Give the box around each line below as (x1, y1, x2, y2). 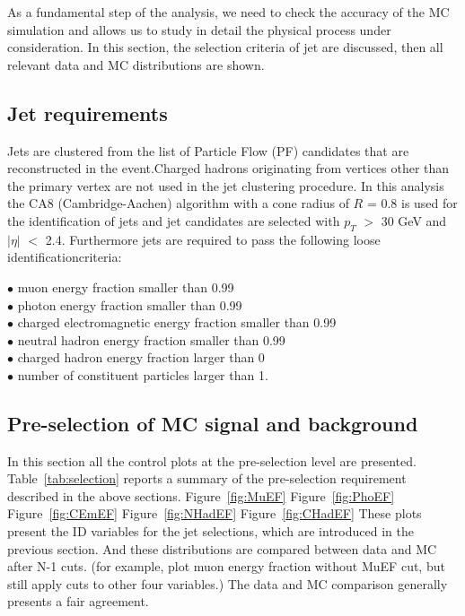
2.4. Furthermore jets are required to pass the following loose (45, 230, 381, 248)
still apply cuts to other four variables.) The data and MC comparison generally (7, 574, 448, 593)
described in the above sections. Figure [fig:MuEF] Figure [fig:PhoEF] (7, 486, 395, 505)
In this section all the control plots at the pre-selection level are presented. (7, 451, 417, 470)
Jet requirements (7, 99, 168, 126)
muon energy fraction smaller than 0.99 (17, 277, 234, 296)
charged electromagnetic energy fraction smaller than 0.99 (17, 313, 337, 332)
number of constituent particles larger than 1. (17, 365, 268, 384)
